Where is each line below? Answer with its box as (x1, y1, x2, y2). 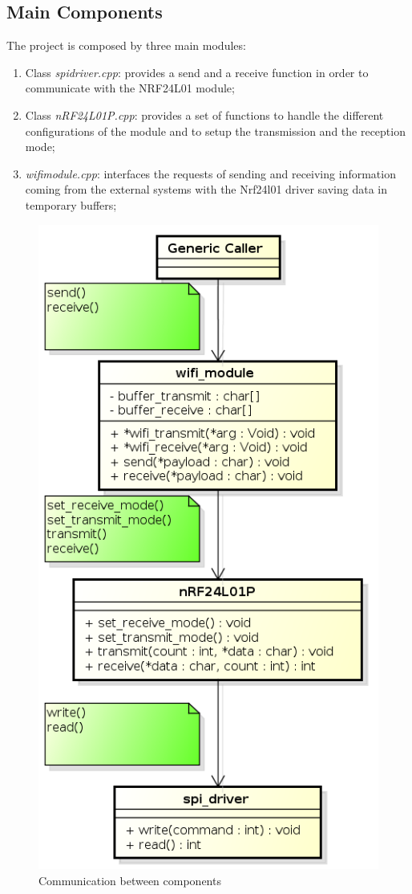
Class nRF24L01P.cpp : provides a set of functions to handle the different (25, 106, 384, 123)
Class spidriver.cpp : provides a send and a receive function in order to (25, 63, 369, 80)
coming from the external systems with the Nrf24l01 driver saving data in (25, 181, 388, 198)
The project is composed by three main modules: (6, 37, 246, 54)
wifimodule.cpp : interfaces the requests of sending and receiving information (25, 165, 396, 182)
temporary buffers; (25, 196, 117, 213)
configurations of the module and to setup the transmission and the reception (25, 122, 406, 139)
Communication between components (38, 872, 221, 888)
